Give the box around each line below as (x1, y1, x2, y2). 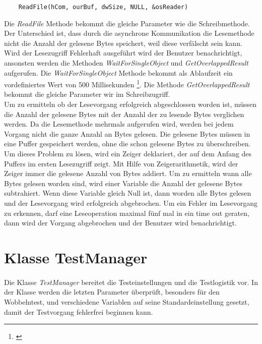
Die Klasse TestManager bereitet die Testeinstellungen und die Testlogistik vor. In (4, 276, 258, 287)
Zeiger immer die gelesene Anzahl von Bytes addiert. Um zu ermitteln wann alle (4, 168, 252, 179)
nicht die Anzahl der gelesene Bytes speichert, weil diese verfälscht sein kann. (4, 37, 242, 48)
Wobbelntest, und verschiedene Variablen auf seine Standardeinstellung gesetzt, (4, 296, 249, 307)
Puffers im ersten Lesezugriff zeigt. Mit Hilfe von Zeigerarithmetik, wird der (4, 158, 238, 168)
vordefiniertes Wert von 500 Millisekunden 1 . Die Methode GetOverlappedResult (4, 78, 250, 89)
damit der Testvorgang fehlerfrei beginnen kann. (4, 306, 153, 317)
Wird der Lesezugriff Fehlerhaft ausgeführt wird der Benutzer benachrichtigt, (4, 47, 242, 58)
